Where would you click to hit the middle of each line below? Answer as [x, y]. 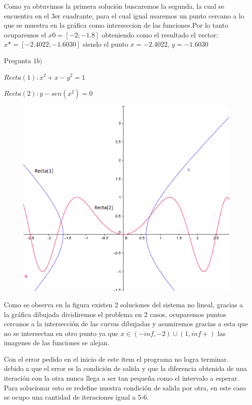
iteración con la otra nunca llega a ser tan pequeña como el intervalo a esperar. [122, 378]
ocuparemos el [25, 34]
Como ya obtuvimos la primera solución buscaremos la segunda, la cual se [114, 6]
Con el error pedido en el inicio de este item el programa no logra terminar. [116, 359]
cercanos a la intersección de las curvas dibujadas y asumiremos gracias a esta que [126, 324]
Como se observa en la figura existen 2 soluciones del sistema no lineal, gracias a [124, 304]
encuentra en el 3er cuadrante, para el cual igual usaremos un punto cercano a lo [124, 15]
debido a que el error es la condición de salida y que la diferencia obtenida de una [126, 368]
